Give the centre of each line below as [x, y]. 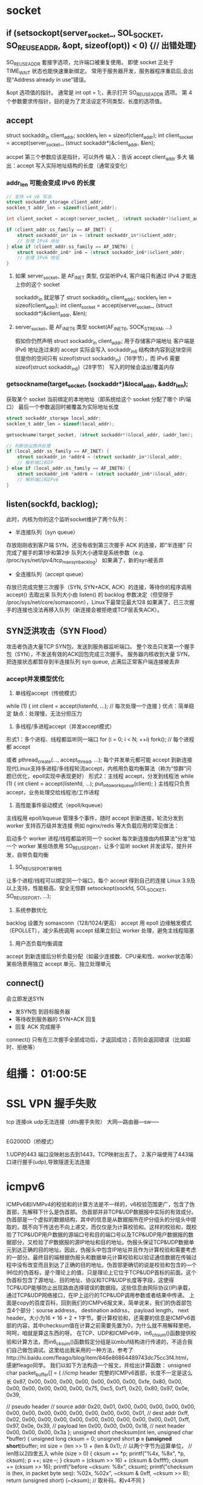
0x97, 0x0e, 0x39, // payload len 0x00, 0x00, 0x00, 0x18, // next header [96, 1426]
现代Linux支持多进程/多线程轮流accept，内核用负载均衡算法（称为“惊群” [96, 769]
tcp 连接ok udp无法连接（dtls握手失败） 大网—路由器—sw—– [83, 1121]
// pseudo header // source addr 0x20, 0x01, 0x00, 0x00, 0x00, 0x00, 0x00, [101, 1407]
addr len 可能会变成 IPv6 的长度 [51, 183]
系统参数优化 [31, 910]
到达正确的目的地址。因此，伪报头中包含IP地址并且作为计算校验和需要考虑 [104, 1249]
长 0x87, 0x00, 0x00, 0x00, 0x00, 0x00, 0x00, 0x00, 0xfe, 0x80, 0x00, [95, 1381]
